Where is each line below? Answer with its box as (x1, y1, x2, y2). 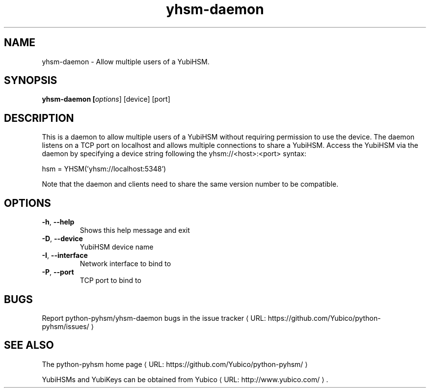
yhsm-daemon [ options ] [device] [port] (42, 95, 170, 104)
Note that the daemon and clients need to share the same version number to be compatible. (42, 180, 339, 189)
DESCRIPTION (4, 112, 74, 124)
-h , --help (42, 218, 75, 226)
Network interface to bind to (80, 259, 171, 268)
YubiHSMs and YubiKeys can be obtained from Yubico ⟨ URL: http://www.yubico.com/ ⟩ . (42, 375, 328, 384)
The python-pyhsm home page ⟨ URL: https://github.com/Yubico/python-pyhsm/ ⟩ (42, 360, 308, 368)
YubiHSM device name (80, 243, 154, 252)
